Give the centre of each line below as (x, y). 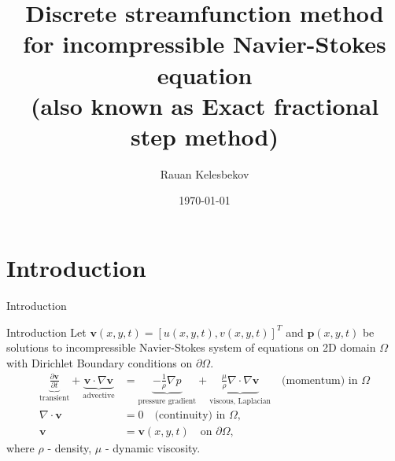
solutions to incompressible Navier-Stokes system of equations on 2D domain (191, 347)
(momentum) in (320, 380)
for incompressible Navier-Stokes (205, 44)
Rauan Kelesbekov (205, 173)
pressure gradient (167, 401)
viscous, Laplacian (240, 401)
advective (99, 395)
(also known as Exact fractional (205, 105)
